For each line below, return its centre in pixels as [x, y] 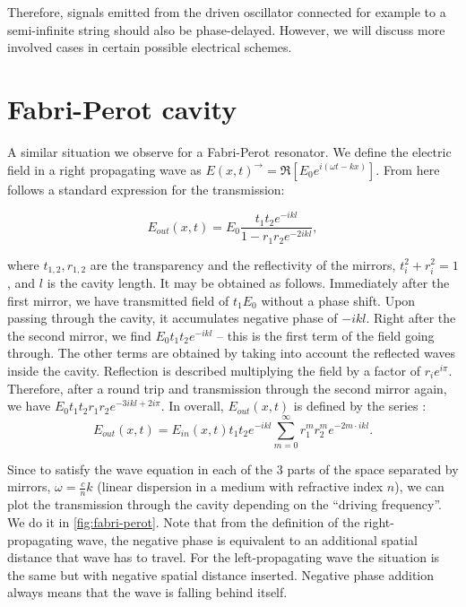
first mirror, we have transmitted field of [118, 300]
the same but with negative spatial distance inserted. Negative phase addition [221, 574]
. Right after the [411, 318]
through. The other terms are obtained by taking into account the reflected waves [232, 353]
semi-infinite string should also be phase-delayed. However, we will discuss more [226, 29]
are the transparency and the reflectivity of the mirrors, [243, 264]
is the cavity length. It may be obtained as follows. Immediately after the [248, 283]
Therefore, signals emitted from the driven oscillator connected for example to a [227, 12]
